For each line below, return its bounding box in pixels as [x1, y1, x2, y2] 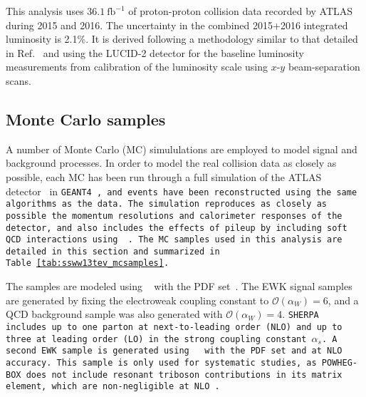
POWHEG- [321, 357, 357, 368]
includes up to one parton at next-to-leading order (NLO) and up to [6, 321, 343, 332]
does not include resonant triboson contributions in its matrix [26, 369, 343, 380]
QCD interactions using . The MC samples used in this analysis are [6, 234, 343, 245]
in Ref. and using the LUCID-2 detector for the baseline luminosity [6, 45, 304, 60]
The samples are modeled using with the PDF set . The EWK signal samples [6, 279, 352, 294]
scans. [6, 73, 31, 88]
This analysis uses [6, 4, 84, 18]
